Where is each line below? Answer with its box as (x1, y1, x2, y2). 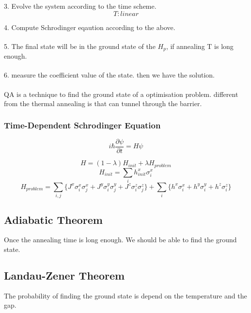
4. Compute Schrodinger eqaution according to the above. (4, 22, 175, 32)
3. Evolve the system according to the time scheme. (4, 1, 157, 11)
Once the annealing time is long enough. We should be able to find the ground (4, 235, 237, 245)
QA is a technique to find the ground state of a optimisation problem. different (4, 89, 238, 99)
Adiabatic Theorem (4, 212, 103, 227)
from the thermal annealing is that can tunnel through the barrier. (4, 98, 202, 109)
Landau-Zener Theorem (4, 267, 125, 282)
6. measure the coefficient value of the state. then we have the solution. (4, 70, 215, 80)
